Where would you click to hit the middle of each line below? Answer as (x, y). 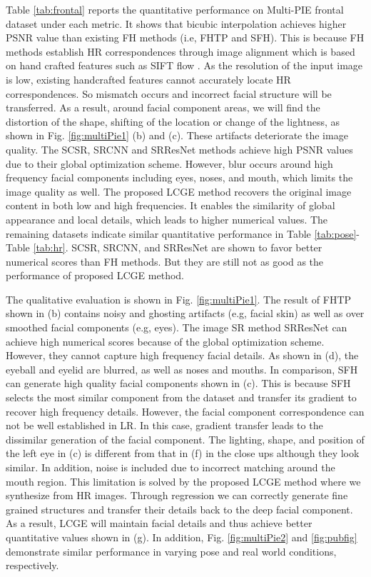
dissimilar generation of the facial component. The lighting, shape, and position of (185, 439)
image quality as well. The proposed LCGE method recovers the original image (179, 191)
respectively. (32, 565)
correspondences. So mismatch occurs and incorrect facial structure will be (169, 93)
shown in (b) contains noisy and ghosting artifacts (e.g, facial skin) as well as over (185, 313)
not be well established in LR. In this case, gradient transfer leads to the (164, 425)
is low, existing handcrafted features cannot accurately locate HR (148, 79)
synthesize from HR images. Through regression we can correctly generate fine (177, 495)
